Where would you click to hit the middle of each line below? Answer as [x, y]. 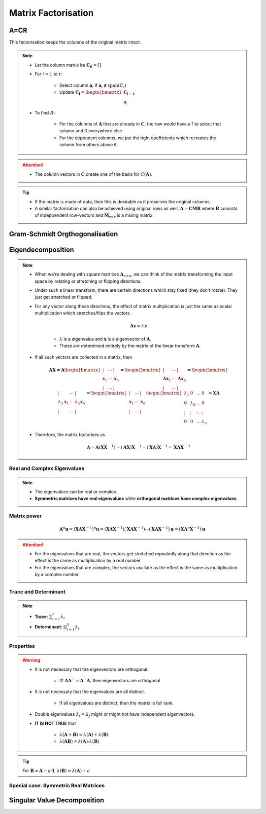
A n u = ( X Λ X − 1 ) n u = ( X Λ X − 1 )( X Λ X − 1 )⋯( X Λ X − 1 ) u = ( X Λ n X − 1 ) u [132, 529]
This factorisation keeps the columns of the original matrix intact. [75, 42]
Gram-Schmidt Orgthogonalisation [64, 234]
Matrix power [25, 516]
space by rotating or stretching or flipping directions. [88, 281]
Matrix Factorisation [51, 13]
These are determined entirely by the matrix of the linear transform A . [130, 346]
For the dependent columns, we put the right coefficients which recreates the [138, 138]
